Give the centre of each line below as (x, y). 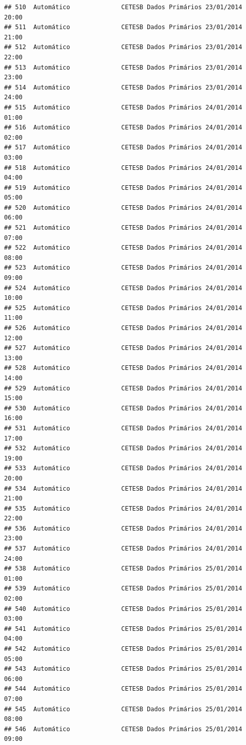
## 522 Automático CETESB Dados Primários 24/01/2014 (123, 248)
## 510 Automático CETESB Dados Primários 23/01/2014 (123, 7)
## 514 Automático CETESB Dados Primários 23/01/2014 (123, 87)
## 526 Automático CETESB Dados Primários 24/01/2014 (123, 328)
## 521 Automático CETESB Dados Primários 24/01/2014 (123, 228)
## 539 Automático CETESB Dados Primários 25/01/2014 (123, 589)
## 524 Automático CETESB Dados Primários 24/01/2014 (123, 288)
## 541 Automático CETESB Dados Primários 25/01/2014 (123, 629)
